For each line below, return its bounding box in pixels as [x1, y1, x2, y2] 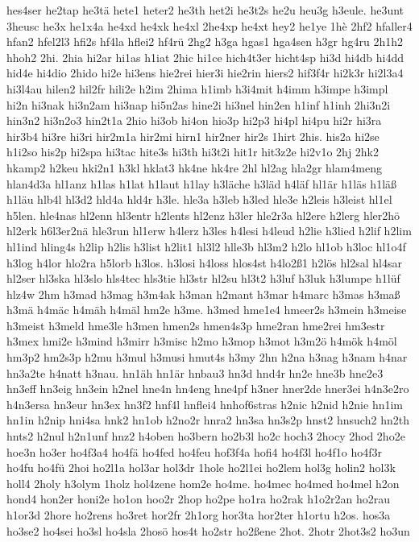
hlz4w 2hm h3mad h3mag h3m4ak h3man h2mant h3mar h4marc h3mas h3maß [6, 285, 400, 302]
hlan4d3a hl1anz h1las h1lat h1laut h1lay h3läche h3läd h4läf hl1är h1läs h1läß [6, 175, 397, 192]
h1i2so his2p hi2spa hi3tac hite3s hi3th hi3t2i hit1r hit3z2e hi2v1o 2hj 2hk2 [6, 143, 380, 160]
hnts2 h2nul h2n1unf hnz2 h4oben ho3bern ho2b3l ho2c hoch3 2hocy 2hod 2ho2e [6, 428, 405, 445]
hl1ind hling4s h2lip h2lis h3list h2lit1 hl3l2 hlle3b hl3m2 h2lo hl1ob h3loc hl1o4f [6, 238, 406, 254]
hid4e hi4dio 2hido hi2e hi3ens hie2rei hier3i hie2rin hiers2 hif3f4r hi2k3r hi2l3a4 [6, 64, 404, 81]
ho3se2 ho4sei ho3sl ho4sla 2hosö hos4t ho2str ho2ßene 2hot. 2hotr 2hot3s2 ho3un [6, 522, 410, 539]
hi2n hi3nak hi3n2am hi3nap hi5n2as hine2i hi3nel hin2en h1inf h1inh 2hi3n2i [6, 96, 391, 113]
